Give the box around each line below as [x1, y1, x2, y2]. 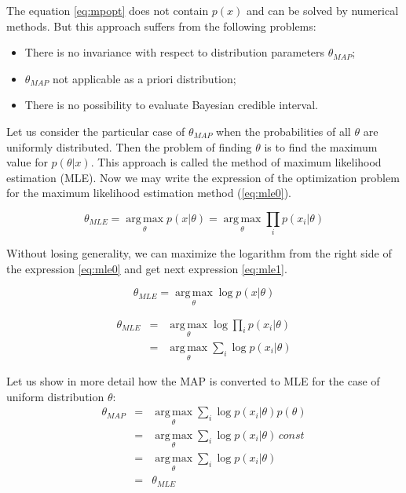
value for [6, 154, 48, 170]
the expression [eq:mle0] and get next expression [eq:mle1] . [6, 260, 287, 276]
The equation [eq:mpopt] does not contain [6, 2, 209, 18]
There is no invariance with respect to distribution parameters [24, 44, 325, 60]
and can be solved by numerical [247, 2, 399, 18]
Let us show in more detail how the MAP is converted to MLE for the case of [6, 373, 380, 389]
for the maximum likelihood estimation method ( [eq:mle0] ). [6, 184, 291, 201]
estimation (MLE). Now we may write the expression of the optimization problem [6, 169, 400, 185]
